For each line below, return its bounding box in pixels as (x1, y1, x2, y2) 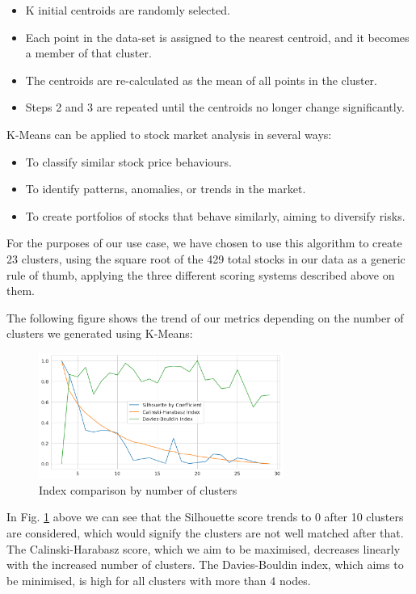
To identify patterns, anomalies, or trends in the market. (25, 180, 306, 197)
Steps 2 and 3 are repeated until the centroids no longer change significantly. (25, 99, 405, 116)
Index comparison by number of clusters (39, 481, 237, 498)
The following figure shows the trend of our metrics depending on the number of (6, 309, 404, 326)
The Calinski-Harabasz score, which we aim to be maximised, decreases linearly (6, 540, 401, 557)
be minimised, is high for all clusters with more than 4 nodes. (6, 571, 311, 588)
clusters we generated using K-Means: (6, 325, 193, 342)
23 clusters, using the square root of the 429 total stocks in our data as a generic (6, 250, 405, 267)
